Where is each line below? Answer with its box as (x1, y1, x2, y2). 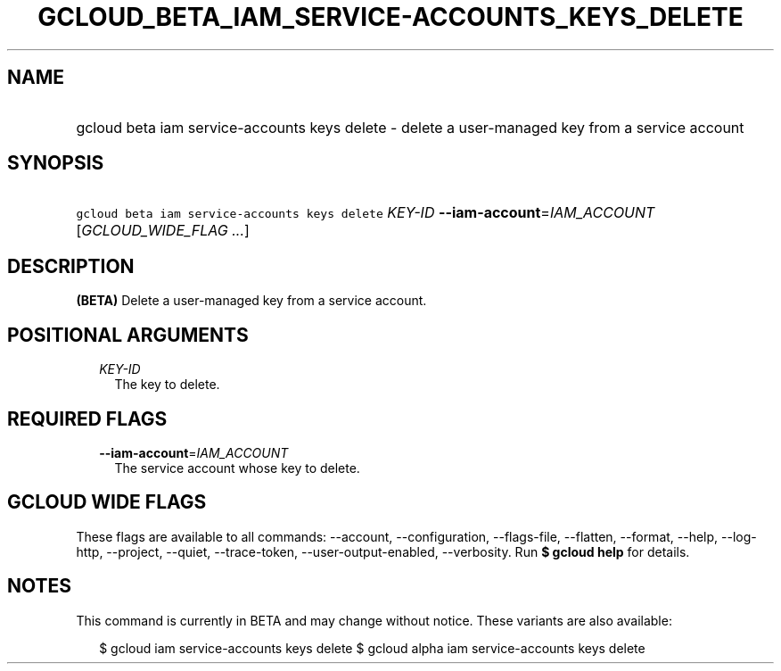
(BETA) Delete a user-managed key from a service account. (76, 293, 427, 309)
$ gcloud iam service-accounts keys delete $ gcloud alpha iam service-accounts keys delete (99, 640, 645, 656)
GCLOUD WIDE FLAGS (7, 491, 207, 514)
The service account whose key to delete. (114, 460, 360, 476)
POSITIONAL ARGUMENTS (7, 323, 249, 346)
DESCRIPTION (7, 254, 135, 278)
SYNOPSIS (7, 152, 104, 175)
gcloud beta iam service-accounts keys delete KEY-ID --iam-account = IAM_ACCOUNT (76, 203, 655, 222)
